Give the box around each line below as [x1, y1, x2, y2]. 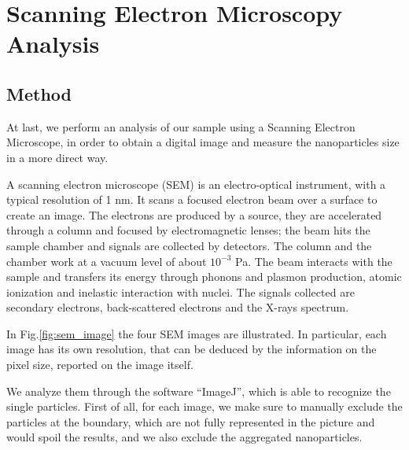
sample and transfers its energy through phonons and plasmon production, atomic [6, 268, 402, 285]
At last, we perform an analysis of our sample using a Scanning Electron [6, 118, 356, 135]
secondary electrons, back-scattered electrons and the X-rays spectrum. [6, 299, 349, 315]
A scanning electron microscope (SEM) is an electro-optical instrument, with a [6, 175, 386, 192]
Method [6, 81, 72, 105]
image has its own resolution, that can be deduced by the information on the [6, 341, 377, 357]
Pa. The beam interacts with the [235, 253, 392, 269]
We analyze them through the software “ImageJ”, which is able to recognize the [6, 382, 391, 399]
